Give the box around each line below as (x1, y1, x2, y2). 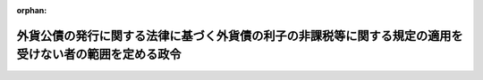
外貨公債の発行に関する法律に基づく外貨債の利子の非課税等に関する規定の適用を (16, 28, 463, 44)
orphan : (16, 5, 47, 15)
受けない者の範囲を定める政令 (16, 47, 182, 62)
